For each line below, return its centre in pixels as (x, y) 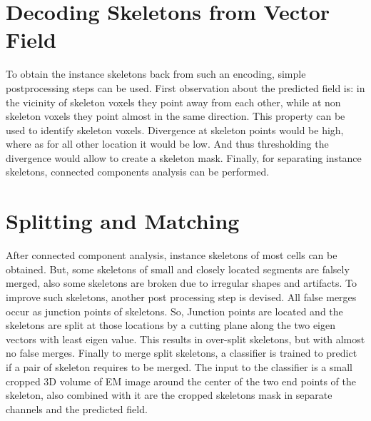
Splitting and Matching (123, 221)
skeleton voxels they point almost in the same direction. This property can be (176, 116)
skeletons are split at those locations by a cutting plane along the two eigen (171, 325)
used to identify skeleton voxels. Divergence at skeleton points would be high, (175, 130)
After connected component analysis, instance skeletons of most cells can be (172, 255)
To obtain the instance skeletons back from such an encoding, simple (156, 74)
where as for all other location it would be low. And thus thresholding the (167, 144)
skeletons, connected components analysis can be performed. (138, 172)
